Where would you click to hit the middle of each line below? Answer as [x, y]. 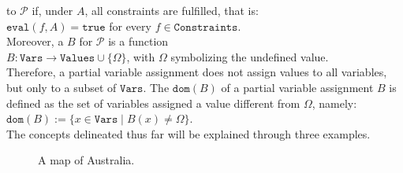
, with [141, 56]
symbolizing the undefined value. [250, 56]
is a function [138, 41]
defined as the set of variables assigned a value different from [153, 103]
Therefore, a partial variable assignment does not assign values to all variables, [197, 72]
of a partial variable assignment [297, 87]
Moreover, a [35, 41]
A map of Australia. [86, 160]
